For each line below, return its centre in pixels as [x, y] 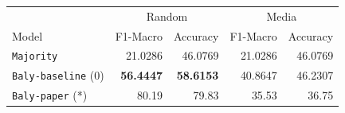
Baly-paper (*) [50, 95]
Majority [35, 57]
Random [167, 16]
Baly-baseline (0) [58, 75]
